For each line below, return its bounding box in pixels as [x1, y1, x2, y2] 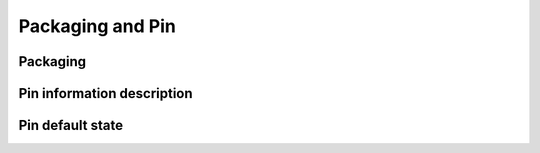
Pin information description [18, 85, 194, 102]
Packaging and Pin [18, 15, 177, 37]
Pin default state [18, 117, 124, 134]
